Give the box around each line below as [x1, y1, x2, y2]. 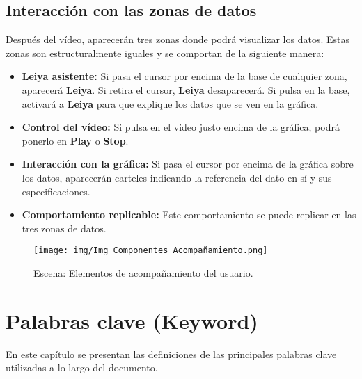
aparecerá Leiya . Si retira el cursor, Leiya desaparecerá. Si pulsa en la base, [22, 82, 350, 97]
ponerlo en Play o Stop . [22, 133, 129, 147]
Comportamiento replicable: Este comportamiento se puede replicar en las [22, 207, 356, 222]
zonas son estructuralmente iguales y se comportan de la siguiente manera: [6, 45, 324, 60]
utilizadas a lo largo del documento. [6, 360, 158, 375]
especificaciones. [22, 184, 90, 198]
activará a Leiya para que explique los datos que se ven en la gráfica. [22, 96, 319, 111]
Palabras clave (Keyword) [6, 306, 258, 334]
